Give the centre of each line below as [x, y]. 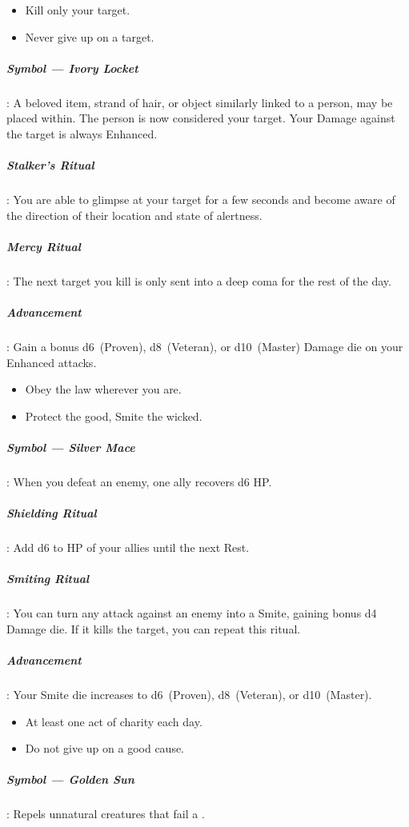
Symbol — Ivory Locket [72, 68]
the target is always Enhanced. [82, 133]
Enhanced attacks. [52, 362]
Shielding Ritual [52, 513]
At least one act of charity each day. [114, 721]
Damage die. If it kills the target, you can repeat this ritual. [154, 628]
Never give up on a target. [90, 36]
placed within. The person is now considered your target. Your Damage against [201, 118]
